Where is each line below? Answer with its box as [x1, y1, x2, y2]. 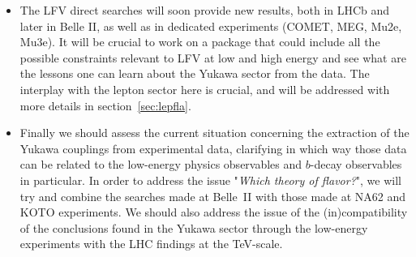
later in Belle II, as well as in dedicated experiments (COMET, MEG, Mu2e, [19, 17, 402, 34]
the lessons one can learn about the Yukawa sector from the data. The [19, 65, 370, 82]
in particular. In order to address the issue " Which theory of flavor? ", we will [19, 171, 401, 188]
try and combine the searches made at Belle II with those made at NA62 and [19, 187, 406, 204]
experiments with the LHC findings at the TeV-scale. [19, 235, 283, 252]
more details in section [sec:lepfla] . [19, 96, 191, 114]
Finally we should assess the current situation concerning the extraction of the [19, 124, 410, 141]
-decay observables [310, 156, 402, 173]
